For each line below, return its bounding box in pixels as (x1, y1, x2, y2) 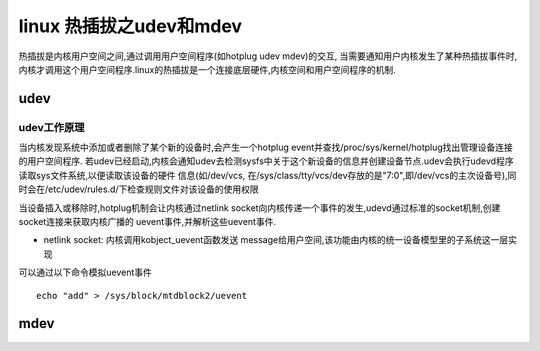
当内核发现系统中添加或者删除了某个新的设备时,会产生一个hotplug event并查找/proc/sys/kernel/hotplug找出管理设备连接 (18, 141, 514, 154)
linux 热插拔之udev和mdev (18, 15, 243, 37)
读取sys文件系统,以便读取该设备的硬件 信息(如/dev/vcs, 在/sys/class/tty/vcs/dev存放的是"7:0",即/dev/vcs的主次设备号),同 (18, 169, 517, 181)
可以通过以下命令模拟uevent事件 (18, 266, 152, 279)
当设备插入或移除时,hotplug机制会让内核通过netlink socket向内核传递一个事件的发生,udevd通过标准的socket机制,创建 (18, 201, 501, 214)
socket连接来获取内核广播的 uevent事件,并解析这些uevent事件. (18, 216, 277, 228)
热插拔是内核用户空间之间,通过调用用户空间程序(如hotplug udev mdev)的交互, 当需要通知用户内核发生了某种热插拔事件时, (18, 50, 518, 62)
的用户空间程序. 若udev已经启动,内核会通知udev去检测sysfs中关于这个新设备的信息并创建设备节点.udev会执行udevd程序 (18, 155, 514, 167)
